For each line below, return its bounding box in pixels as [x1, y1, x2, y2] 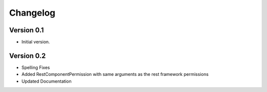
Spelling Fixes [21, 64, 50, 70]
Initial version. [21, 39, 50, 45]
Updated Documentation [21, 78, 72, 84]
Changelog [9, 7, 55, 18]
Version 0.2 [9, 51, 46, 60]
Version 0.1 [9, 26, 44, 34]
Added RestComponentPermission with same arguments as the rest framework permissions [21, 71, 209, 77]
